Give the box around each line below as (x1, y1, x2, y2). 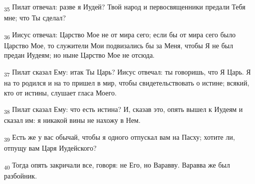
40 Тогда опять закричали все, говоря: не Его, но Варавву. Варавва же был (4, 159, 230, 171)
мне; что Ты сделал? (4, 12, 66, 23)
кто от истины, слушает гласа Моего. (4, 87, 117, 97)
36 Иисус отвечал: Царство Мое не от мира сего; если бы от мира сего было (4, 29, 236, 41)
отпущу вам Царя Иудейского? (4, 143, 97, 153)
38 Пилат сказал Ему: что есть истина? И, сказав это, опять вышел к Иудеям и (4, 104, 243, 116)
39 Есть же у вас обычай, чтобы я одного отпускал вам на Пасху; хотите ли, (4, 132, 235, 143)
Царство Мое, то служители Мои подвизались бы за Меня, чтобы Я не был (4, 40, 233, 50)
